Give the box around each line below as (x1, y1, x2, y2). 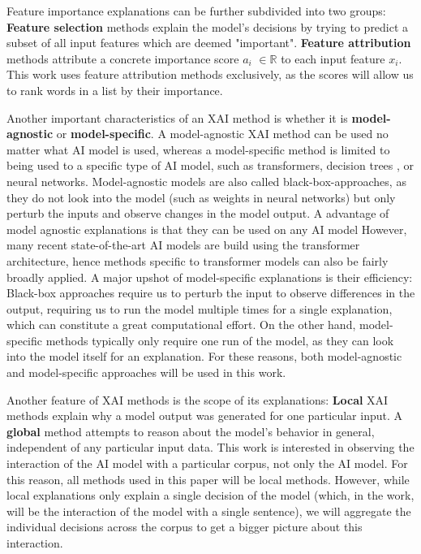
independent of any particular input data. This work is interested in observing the (6, 439, 415, 456)
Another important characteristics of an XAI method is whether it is (6, 109, 348, 126)
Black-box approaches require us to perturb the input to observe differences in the (6, 284, 415, 301)
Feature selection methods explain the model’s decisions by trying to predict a (6, 18, 409, 35)
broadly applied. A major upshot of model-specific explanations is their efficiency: (6, 268, 413, 285)
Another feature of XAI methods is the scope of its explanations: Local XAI (6, 391, 389, 408)
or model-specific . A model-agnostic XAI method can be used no (56, 125, 389, 142)
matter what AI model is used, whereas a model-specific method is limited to (6, 141, 390, 158)
